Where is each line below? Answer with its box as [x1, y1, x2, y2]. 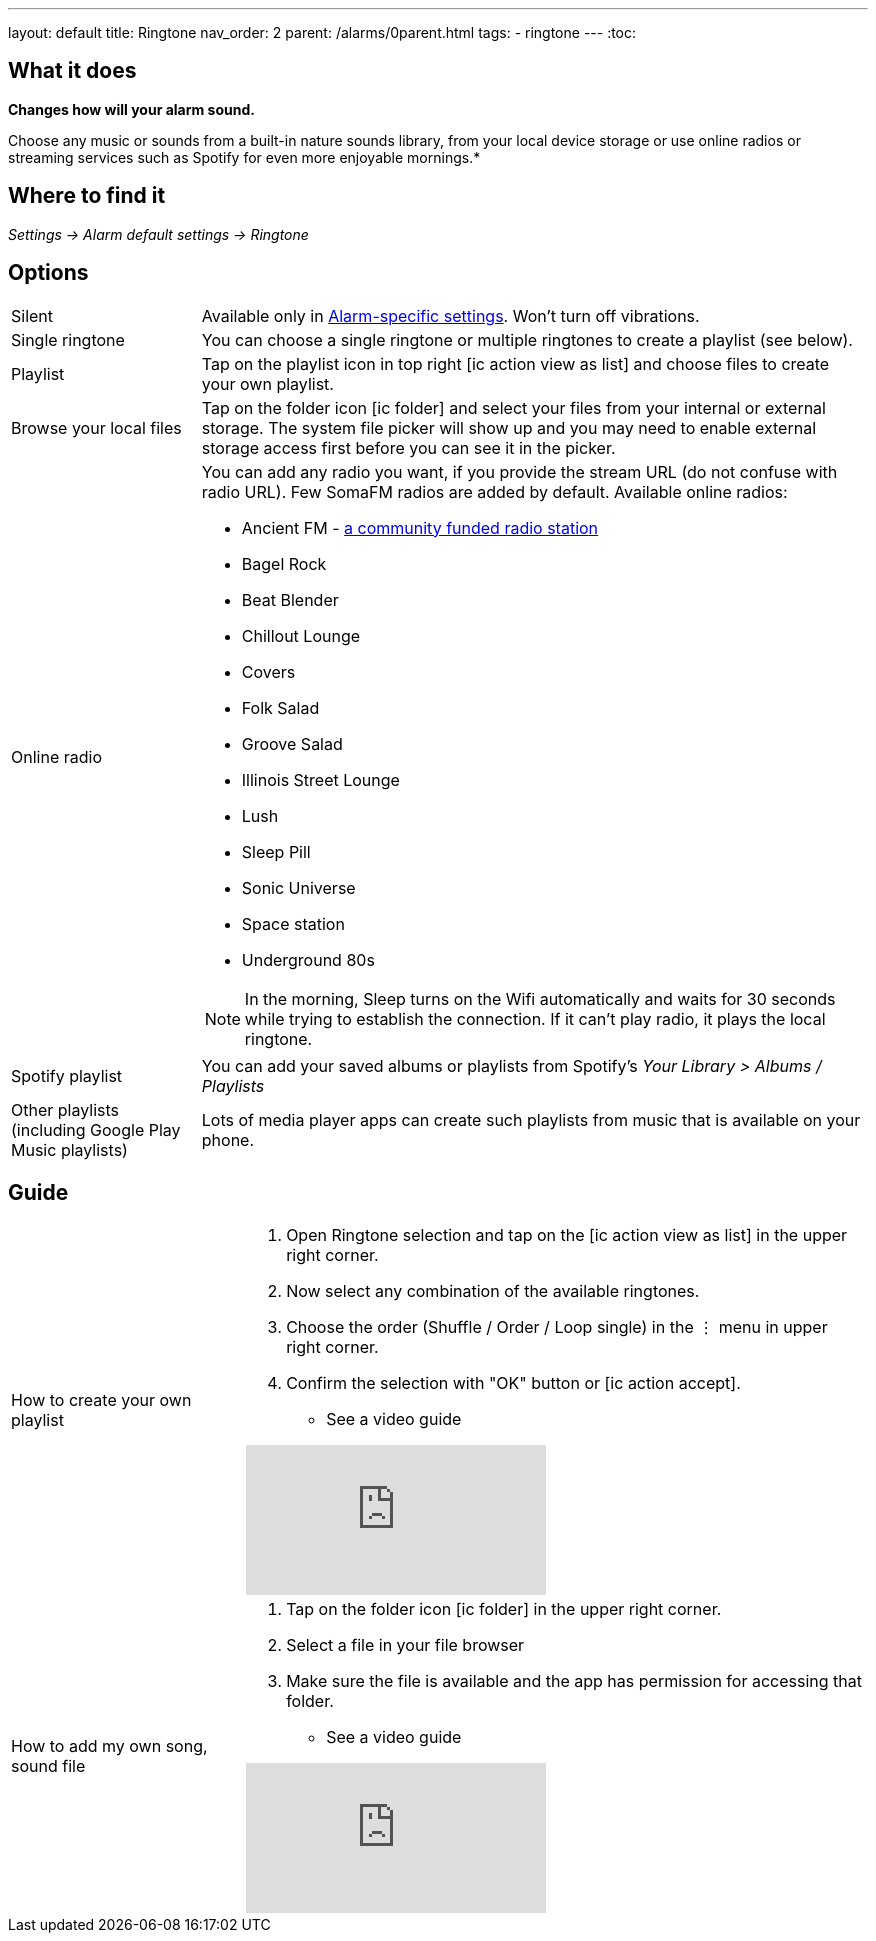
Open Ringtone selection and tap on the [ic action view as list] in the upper [286, 1225, 848, 1246]
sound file [11, 1756, 86, 1777]
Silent [11, 305, 54, 326]
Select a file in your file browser [286, 1635, 525, 1656]
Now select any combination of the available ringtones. [286, 1281, 700, 1302]
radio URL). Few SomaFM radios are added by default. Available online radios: [201, 481, 788, 502]
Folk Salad [241, 697, 320, 718]
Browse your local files [11, 417, 182, 438]
